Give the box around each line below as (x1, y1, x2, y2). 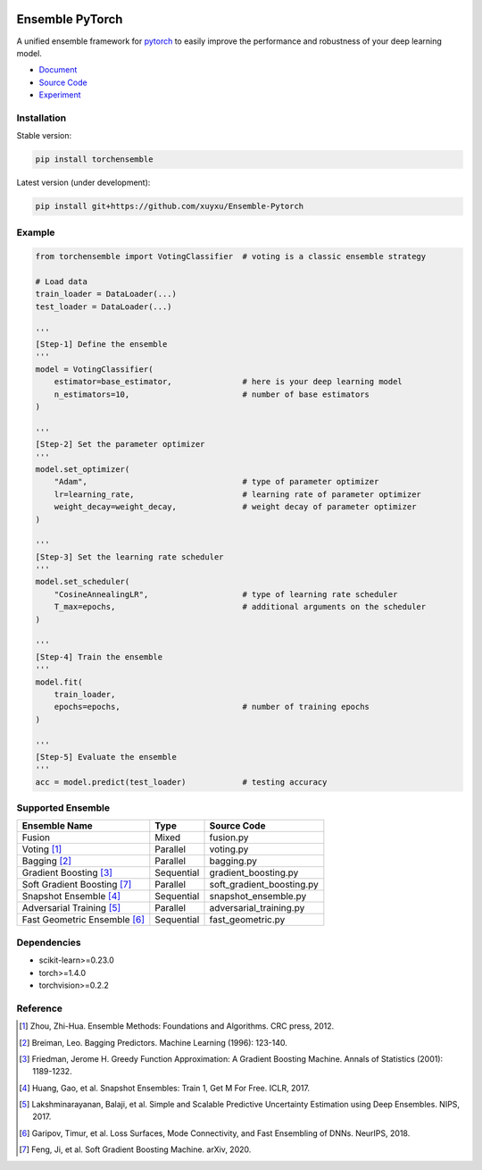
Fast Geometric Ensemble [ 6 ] (21, 913, 145, 926)
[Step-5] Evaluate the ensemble (35, 752, 178, 762)
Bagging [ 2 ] (21, 854, 71, 867)
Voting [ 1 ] (21, 843, 62, 855)
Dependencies (16, 936, 82, 948)
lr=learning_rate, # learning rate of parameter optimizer (54, 489, 421, 500)
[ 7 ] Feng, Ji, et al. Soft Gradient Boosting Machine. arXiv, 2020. (19, 1144, 252, 1155)
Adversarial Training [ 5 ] (21, 902, 121, 914)
